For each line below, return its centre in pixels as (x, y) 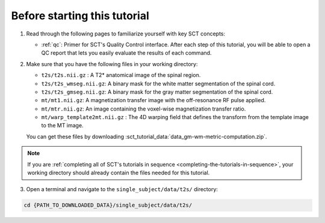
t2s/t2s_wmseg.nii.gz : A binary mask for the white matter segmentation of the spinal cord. (158, 84)
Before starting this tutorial (80, 16)
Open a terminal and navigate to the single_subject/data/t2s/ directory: (122, 189)
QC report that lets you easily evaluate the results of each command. (126, 53)
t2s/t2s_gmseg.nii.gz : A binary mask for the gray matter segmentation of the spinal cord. (157, 92)
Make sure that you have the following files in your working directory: (112, 64)
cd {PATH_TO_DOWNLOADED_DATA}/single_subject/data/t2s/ (108, 205)
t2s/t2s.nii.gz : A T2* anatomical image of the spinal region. (121, 75)
